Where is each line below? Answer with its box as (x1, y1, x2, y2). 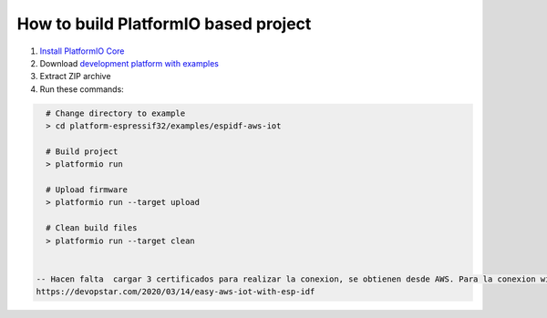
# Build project (46, 146, 119, 157)
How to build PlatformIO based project (16, 14, 312, 34)
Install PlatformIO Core (39, 46, 125, 56)
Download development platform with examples (39, 57, 219, 68)
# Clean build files (46, 223, 138, 233)
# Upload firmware (46, 185, 128, 195)
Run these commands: (39, 83, 125, 95)
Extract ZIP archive (39, 71, 111, 82)
